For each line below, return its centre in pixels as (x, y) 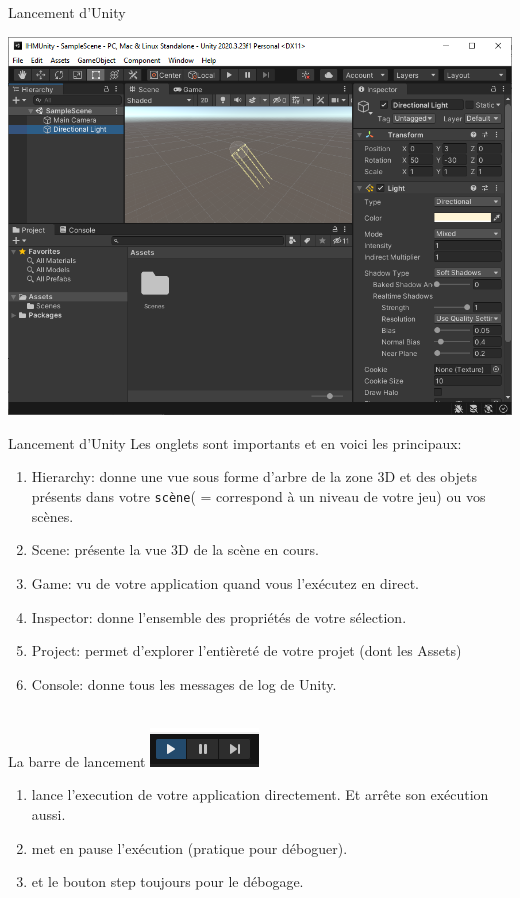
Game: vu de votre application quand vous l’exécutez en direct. (225, 582)
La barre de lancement (77, 760)
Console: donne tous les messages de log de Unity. (184, 683)
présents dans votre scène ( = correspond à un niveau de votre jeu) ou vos (258, 496)
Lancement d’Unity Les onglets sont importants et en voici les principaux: (235, 442)
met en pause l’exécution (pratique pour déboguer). (189, 847)
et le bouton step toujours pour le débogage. (167, 881)
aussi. (48, 814)
